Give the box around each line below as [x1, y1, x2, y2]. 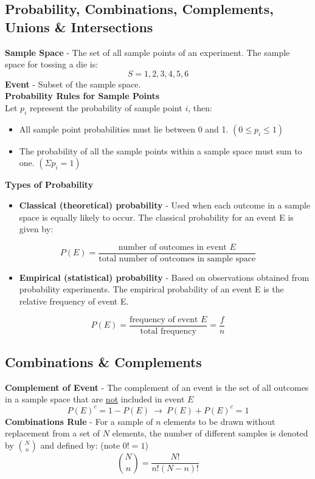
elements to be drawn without [164, 415, 275, 427]
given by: [19, 222, 54, 235]
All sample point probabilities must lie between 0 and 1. [19, 122, 229, 135]
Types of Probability [5, 178, 94, 191]
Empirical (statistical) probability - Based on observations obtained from [19, 271, 310, 283]
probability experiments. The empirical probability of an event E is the [19, 283, 284, 295]
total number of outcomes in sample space [99, 254, 256, 263]
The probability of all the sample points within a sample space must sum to [19, 144, 302, 157]
